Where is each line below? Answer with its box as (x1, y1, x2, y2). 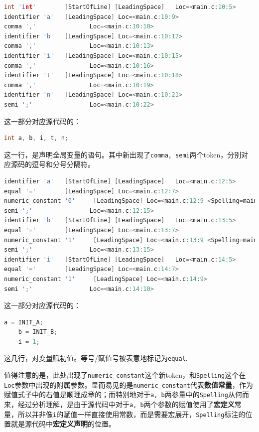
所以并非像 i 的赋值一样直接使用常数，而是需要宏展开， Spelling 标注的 (17, 409, 246, 419)
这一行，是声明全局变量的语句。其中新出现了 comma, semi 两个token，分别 (4, 149, 242, 159)
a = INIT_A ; (4, 318, 43, 326)
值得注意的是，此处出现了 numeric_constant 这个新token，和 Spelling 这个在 (4, 370, 246, 380)
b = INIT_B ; (18, 328, 58, 336)
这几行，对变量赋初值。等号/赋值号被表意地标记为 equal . (4, 353, 188, 363)
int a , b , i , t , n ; (4, 135, 68, 142)
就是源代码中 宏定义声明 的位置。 (10, 419, 116, 429)
